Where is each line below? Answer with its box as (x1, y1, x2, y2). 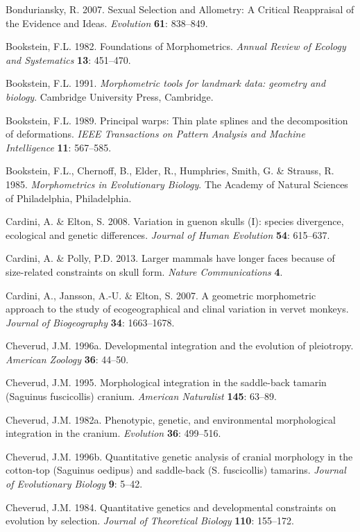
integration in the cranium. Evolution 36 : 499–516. (6, 426, 221, 440)
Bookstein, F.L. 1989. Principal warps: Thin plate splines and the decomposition (6, 113, 348, 127)
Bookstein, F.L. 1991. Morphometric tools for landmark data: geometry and (6, 76, 326, 90)
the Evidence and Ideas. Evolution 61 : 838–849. (6, 15, 208, 30)
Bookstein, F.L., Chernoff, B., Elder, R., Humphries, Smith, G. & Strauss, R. (6, 163, 334, 178)
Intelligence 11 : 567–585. (6, 140, 112, 154)
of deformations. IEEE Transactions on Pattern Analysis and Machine (6, 126, 305, 141)
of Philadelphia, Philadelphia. (6, 190, 132, 205)
